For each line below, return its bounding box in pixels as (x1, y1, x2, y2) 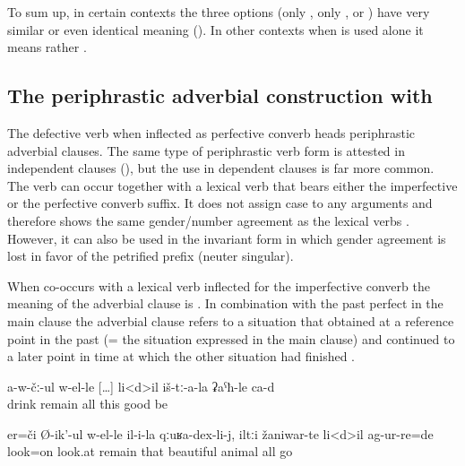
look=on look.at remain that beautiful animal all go (7, 442, 293, 461)
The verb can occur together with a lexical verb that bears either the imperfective (7, 176, 458, 194)
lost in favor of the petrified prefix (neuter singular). (7, 246, 294, 265)
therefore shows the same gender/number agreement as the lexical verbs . (7, 211, 409, 229)
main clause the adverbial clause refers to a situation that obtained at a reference (7, 311, 454, 330)
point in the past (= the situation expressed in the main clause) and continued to (7, 329, 455, 348)
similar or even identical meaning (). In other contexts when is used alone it (7, 20, 424, 39)
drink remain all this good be (7, 394, 168, 413)
